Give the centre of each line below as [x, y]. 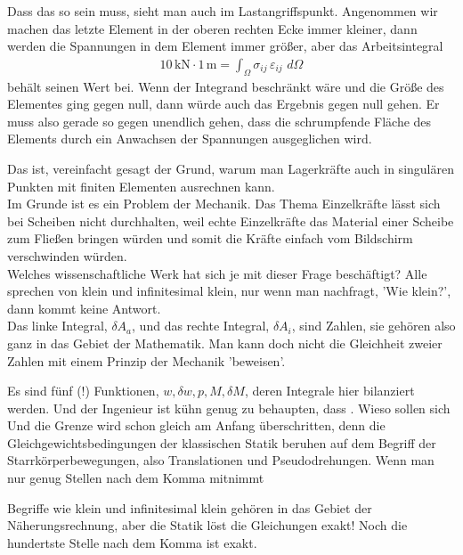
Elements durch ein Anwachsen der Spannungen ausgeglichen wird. [190, 139]
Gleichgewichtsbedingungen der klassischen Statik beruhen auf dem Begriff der [222, 442]
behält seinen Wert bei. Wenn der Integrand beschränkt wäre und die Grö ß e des [226, 86]
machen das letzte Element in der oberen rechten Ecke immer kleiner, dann [212, 28]
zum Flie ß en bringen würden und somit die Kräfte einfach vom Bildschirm [210, 238]
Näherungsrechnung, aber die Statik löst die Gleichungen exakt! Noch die [207, 525]
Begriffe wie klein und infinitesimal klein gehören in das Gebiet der [190, 507]
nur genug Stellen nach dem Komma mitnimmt [136, 478]
